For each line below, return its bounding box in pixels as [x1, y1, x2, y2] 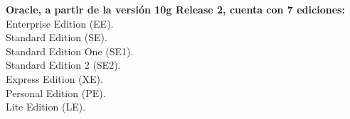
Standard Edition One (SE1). [6, 43, 134, 58]
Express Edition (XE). [6, 71, 103, 86]
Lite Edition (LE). [6, 99, 86, 114]
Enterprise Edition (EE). [6, 16, 114, 30]
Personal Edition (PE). [6, 85, 106, 100]
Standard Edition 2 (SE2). [6, 57, 121, 72]
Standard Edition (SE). [6, 30, 107, 45]
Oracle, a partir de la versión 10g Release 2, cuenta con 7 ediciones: [6, 2, 345, 16]
